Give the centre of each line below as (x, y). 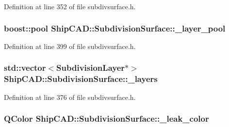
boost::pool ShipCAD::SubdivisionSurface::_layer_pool (115, 28)
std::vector (25, 68)
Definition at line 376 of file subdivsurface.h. (70, 97)
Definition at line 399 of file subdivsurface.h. (70, 46)
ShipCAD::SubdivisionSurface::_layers (81, 79)
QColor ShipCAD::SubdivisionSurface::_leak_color (106, 119)
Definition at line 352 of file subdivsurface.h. (70, 6)
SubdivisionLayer (91, 68)
